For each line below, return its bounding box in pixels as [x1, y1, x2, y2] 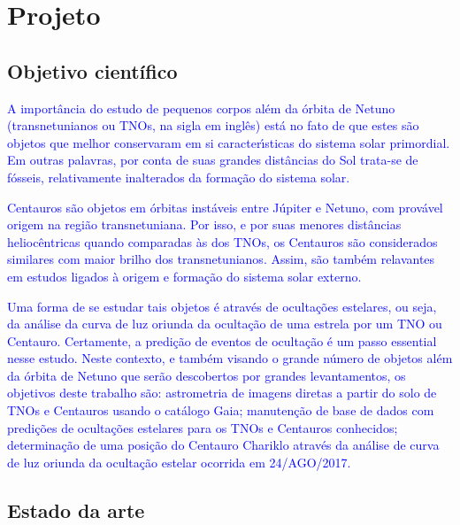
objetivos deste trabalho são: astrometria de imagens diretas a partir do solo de [7, 383, 437, 402]
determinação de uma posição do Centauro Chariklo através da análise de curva [7, 436, 440, 454]
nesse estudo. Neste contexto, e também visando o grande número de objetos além [7, 349, 453, 367]
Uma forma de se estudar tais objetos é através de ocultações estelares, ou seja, [7, 297, 437, 315]
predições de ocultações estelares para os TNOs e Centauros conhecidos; [7, 418, 398, 436]
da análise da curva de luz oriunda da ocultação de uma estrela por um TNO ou [7, 314, 442, 333]
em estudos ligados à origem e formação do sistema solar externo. [7, 266, 362, 285]
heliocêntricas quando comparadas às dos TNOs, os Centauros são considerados [7, 232, 438, 251]
